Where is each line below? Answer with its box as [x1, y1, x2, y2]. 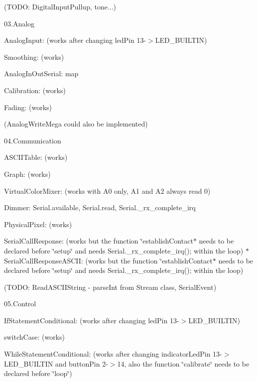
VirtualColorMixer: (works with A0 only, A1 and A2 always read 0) [4, 185, 211, 196]
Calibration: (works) [4, 85, 66, 95]
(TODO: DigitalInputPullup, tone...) [4, 1, 117, 11]
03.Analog [4, 18, 35, 28]
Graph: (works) [4, 168, 51, 179]
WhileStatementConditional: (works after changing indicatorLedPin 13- [4, 349, 222, 359]
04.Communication [4, 135, 61, 145]
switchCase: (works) [4, 332, 65, 342]
